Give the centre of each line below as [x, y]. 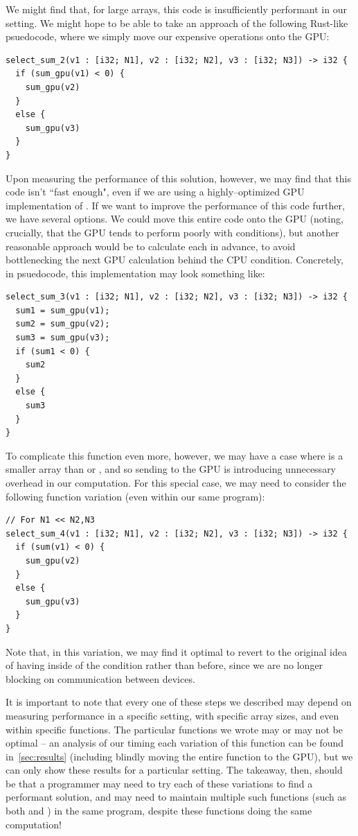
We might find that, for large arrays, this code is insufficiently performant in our [176, 9]
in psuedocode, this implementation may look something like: [135, 273]
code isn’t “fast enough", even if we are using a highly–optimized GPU [155, 192]
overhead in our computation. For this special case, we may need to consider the [176, 482]
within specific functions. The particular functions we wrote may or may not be [174, 729]
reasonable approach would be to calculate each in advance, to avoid [151, 246]
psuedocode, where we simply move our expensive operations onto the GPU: [168, 36]
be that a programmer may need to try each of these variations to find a [159, 783]
